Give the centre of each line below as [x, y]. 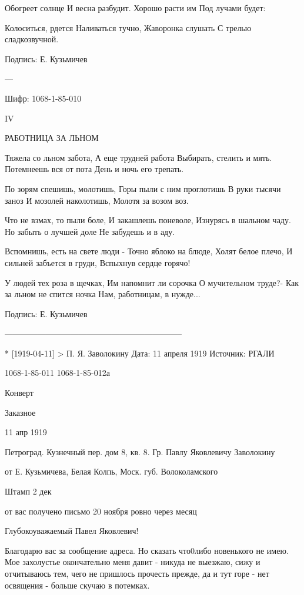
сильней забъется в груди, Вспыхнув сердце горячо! [98, 262]
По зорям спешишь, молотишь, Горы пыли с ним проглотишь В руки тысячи [143, 188]
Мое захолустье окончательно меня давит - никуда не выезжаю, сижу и [133, 562]
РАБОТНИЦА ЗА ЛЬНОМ [52, 138]
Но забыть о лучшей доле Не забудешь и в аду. [90, 231]
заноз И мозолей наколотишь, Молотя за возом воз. [97, 200]
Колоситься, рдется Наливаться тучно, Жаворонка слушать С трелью [128, 27]
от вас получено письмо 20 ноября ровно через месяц [101, 511]
